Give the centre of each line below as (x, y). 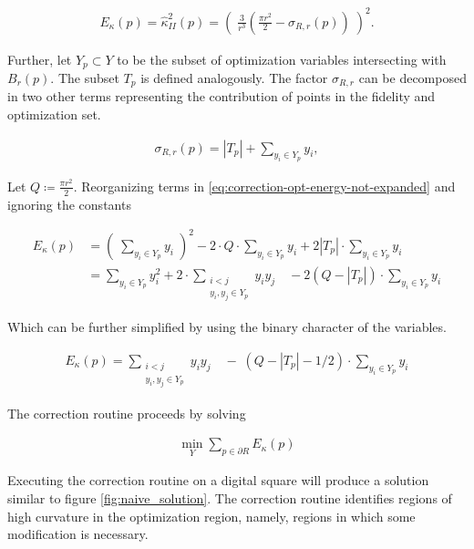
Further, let (40, 59)
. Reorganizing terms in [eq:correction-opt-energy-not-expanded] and (264, 186)
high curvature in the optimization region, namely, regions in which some (211, 516)
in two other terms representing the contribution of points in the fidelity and (222, 96)
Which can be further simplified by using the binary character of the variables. (227, 327)
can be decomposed (412, 77)
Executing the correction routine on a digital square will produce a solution (218, 480)
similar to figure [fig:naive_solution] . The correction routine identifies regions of (230, 498)
